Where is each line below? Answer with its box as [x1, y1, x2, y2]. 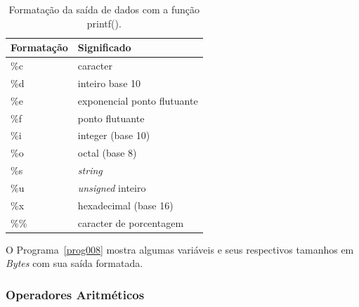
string [77, 163, 103, 178]
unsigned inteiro [77, 180, 146, 195]
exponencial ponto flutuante [77, 93, 198, 107]
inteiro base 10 [77, 75, 141, 90]
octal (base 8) [77, 145, 137, 160]
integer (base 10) [77, 128, 150, 143]
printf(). [86, 15, 122, 30]
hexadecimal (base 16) [77, 197, 174, 212]
